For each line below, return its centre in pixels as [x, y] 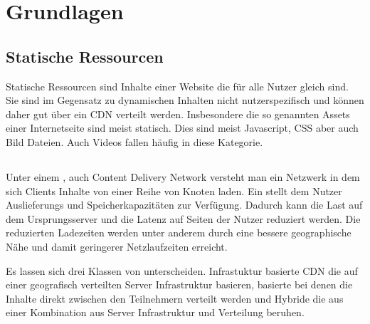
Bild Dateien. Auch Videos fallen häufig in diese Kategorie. [134, 141]
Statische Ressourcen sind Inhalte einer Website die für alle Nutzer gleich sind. [177, 86]
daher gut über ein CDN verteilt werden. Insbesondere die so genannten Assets [178, 114]
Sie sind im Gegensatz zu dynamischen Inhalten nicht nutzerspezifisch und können [185, 100]
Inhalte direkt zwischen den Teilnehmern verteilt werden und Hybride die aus [175, 298]
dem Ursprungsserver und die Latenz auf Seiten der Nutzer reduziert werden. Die [183, 218]
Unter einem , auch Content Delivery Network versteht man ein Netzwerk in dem [183, 176]
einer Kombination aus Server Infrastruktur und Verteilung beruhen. [155, 312]
